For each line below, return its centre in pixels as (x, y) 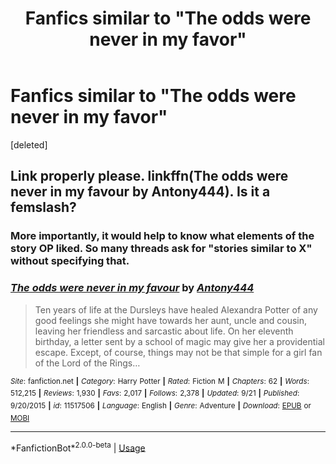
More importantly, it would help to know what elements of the (162, 236)
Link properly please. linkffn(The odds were (149, 176)
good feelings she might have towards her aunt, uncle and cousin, (171, 320)
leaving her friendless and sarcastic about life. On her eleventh (164, 331)
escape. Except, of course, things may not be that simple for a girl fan (178, 352)
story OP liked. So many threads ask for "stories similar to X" (161, 249)
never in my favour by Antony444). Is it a (140, 192)
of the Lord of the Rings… (87, 363)
